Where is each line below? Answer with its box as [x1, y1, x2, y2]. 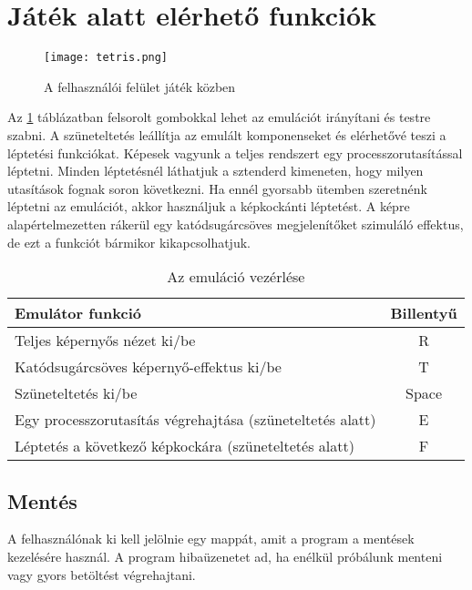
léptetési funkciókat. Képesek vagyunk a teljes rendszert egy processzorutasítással [7, 143, 463, 162]
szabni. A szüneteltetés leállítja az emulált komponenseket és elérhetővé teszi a [7, 125, 446, 144]
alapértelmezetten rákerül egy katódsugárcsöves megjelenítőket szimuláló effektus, [7, 214, 464, 233]
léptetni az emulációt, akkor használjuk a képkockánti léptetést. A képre [7, 197, 410, 216]
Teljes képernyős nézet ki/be [15, 330, 196, 351]
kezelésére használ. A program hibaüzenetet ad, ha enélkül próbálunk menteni [7, 546, 443, 565]
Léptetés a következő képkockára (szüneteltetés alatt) [15, 435, 354, 457]
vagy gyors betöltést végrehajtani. [7, 565, 196, 584]
